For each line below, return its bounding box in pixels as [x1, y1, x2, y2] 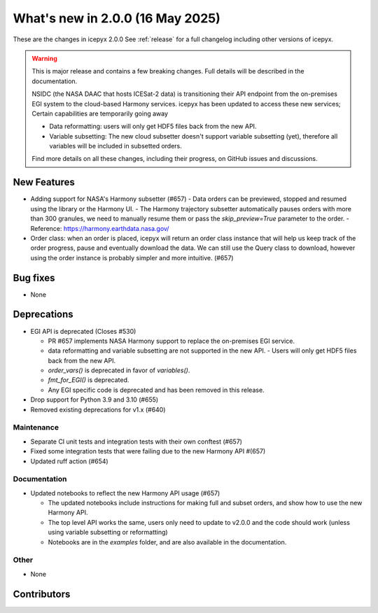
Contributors [13, 588, 71, 600]
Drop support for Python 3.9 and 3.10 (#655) [30, 395, 159, 404]
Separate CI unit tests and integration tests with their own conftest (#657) [30, 437, 243, 446]
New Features [13, 176, 75, 188]
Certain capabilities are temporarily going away [31, 109, 168, 118]
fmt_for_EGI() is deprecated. [48, 376, 129, 384]
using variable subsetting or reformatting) [48, 528, 168, 537]
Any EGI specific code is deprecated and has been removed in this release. [48, 386, 265, 394]
